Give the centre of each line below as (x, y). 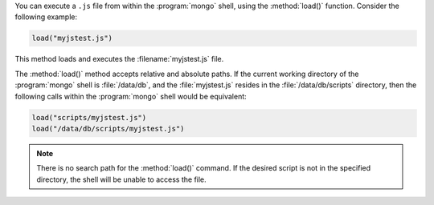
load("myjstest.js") (72, 38)
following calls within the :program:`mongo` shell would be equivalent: (131, 96)
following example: (46, 17)
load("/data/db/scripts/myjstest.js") (108, 129)
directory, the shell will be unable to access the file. (121, 179)
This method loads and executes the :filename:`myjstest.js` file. (119, 59)
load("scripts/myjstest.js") (89, 117)
